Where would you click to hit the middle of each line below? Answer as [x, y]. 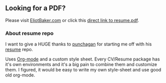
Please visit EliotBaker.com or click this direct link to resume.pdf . [72, 20]
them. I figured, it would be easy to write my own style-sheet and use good [83, 70]
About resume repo [30, 33]
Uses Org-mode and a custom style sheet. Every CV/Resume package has [82, 59]
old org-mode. [20, 75]
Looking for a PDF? [36, 8]
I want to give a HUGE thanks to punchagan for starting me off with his [79, 44]
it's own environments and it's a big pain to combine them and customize [81, 64]
